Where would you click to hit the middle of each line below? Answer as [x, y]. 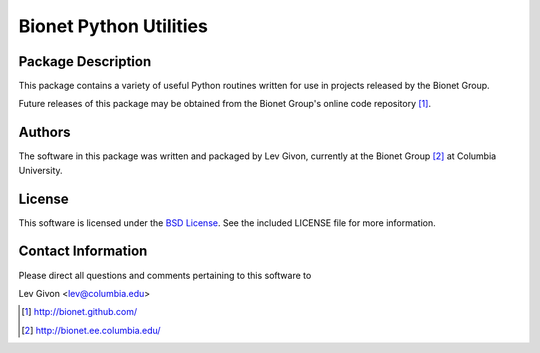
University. [41, 170]
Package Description [85, 61]
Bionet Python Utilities [113, 26]
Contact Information [83, 251]
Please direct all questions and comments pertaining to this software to [165, 275]
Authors [44, 132]
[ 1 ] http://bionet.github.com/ [79, 312]
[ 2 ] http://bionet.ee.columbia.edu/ [91, 330]
